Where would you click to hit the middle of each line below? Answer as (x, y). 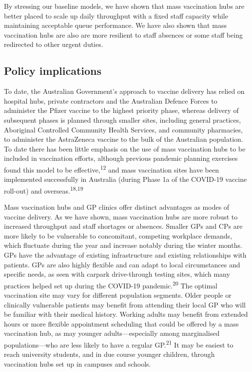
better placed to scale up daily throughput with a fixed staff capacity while (116, 15)
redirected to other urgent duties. (54, 44)
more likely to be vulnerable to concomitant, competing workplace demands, (118, 235)
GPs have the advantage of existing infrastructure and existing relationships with (125, 254)
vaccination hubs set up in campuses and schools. (78, 363)
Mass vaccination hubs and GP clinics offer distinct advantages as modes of (117, 207)
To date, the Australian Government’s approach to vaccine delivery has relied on (124, 91)
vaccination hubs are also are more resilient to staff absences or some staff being (123, 34)
